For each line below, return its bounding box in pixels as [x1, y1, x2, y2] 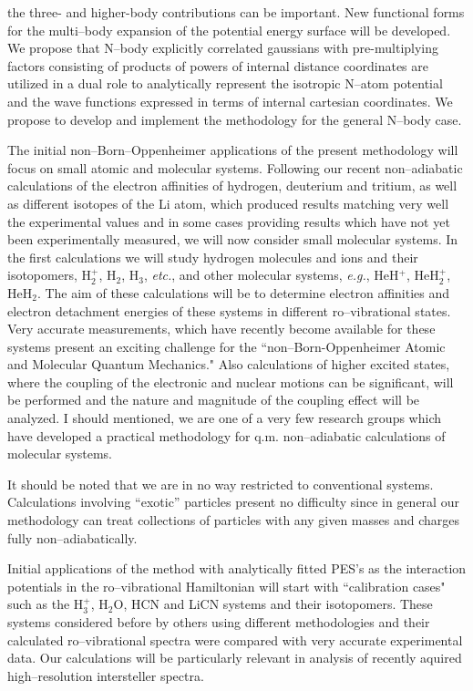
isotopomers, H [7, 265, 91, 284]
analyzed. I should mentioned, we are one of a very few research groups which [7, 408, 441, 428]
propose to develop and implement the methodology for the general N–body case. [7, 109, 462, 129]
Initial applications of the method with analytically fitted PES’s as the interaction [7, 559, 467, 578]
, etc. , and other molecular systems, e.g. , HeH [143, 265, 399, 284]
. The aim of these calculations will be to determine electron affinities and [36, 283, 450, 302]
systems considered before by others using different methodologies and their [7, 613, 430, 631]
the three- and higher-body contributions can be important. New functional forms [7, 3, 465, 21]
